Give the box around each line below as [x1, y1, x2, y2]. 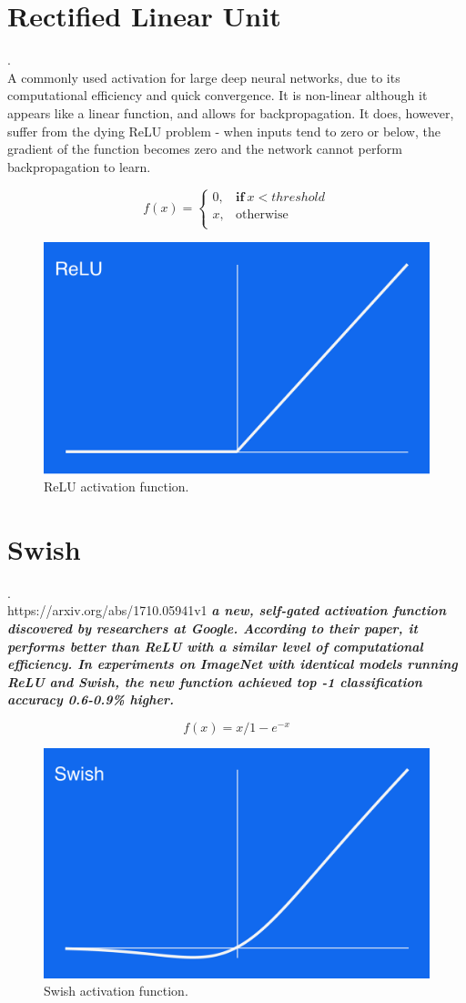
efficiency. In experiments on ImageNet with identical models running [7, 654, 458, 674]
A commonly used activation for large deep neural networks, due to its [7, 67, 400, 86]
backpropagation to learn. [7, 157, 151, 176]
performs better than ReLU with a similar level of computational [7, 636, 423, 655]
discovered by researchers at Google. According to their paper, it [7, 619, 418, 638]
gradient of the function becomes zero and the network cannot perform [7, 139, 402, 158]
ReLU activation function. [44, 477, 189, 496]
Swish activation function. [44, 981, 188, 1000]
